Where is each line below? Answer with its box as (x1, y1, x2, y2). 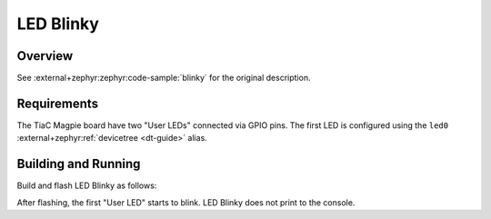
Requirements (16, 95, 99, 111)
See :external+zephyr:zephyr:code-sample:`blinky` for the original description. (16, 73, 311, 84)
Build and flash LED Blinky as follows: (16, 180, 157, 191)
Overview (16, 48, 74, 64)
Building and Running (16, 156, 141, 172)
